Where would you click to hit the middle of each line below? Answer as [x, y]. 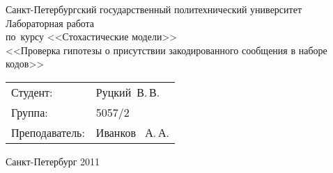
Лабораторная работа [50, 23]
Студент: [32, 92]
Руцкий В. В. [128, 92]
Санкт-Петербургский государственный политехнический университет [154, 9]
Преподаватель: [48, 132]
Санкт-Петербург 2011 [53, 161]
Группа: [30, 112]
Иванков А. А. [132, 132]
